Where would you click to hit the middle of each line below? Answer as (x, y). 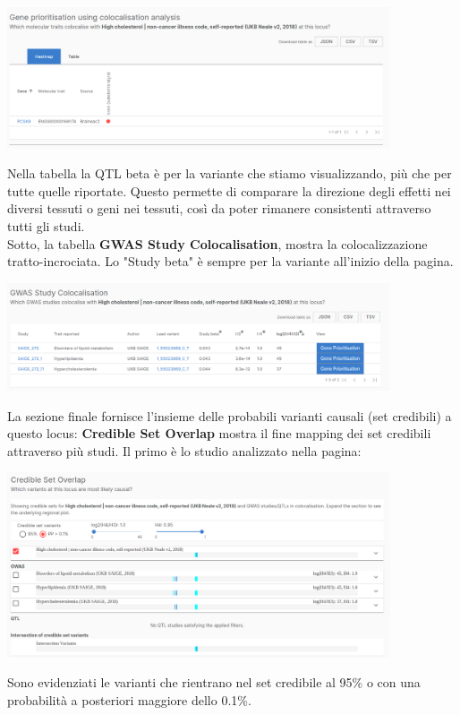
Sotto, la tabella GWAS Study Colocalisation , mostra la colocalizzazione (217, 243)
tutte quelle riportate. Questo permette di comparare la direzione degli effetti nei (229, 190)
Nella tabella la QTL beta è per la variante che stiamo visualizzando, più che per (230, 173)
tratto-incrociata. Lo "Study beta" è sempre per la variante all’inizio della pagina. (230, 261)
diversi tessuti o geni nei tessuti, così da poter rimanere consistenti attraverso (219, 208)
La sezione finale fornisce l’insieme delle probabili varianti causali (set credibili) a (230, 415)
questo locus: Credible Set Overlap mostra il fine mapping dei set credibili (219, 433)
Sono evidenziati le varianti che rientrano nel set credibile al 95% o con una (214, 682)
